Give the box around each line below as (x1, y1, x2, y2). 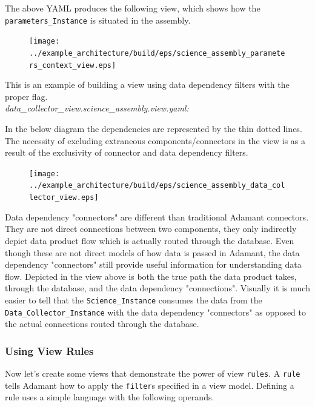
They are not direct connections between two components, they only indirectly (5, 222, 297, 235)
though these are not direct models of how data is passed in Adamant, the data (5, 246, 300, 259)
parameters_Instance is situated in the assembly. (5, 13, 191, 26)
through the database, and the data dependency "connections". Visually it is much (5, 282, 310, 294)
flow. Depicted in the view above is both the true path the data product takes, (5, 270, 297, 282)
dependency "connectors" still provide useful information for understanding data (5, 258, 302, 271)
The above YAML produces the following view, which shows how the (5, 2, 260, 14)
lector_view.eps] (29, 193, 99, 202)
